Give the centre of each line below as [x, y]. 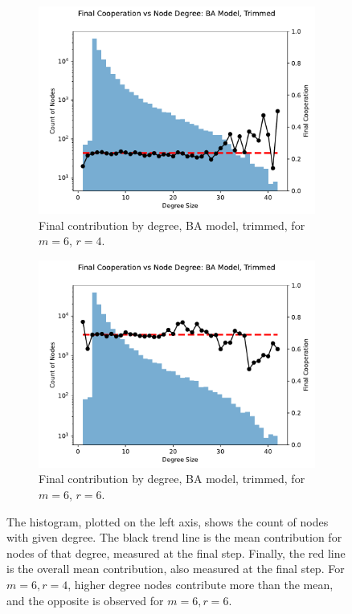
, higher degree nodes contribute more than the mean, [201, 584]
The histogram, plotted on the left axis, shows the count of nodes [168, 521]
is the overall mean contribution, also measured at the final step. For [176, 569]
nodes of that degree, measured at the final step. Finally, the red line [176, 553]
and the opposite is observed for [85, 600]
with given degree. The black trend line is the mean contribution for [174, 537]
